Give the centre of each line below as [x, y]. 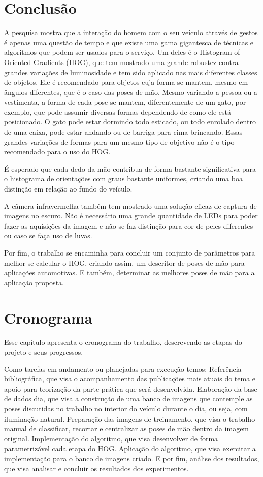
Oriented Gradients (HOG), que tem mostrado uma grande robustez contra [121, 62]
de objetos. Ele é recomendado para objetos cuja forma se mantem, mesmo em [126, 82]
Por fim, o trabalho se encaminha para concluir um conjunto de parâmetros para [130, 252]
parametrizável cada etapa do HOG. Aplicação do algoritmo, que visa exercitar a [130, 448]
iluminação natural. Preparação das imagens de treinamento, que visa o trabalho [130, 418]
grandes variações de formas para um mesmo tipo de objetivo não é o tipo [119, 141]
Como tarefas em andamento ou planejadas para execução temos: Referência [123, 369]
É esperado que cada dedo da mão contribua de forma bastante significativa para [130, 168]
